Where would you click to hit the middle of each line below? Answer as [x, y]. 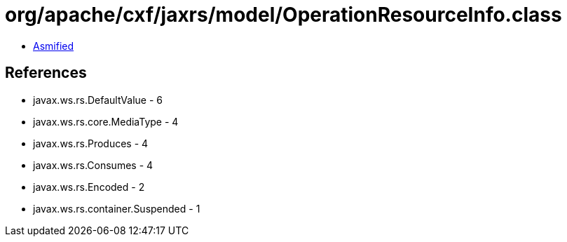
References [46, 73]
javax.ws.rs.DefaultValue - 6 [98, 100]
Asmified [54, 46]
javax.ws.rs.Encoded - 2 [89, 187]
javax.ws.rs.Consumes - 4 [93, 165]
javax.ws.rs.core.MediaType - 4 [106, 121]
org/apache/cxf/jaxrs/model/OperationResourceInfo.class [283, 15]
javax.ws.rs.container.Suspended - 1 [117, 208]
